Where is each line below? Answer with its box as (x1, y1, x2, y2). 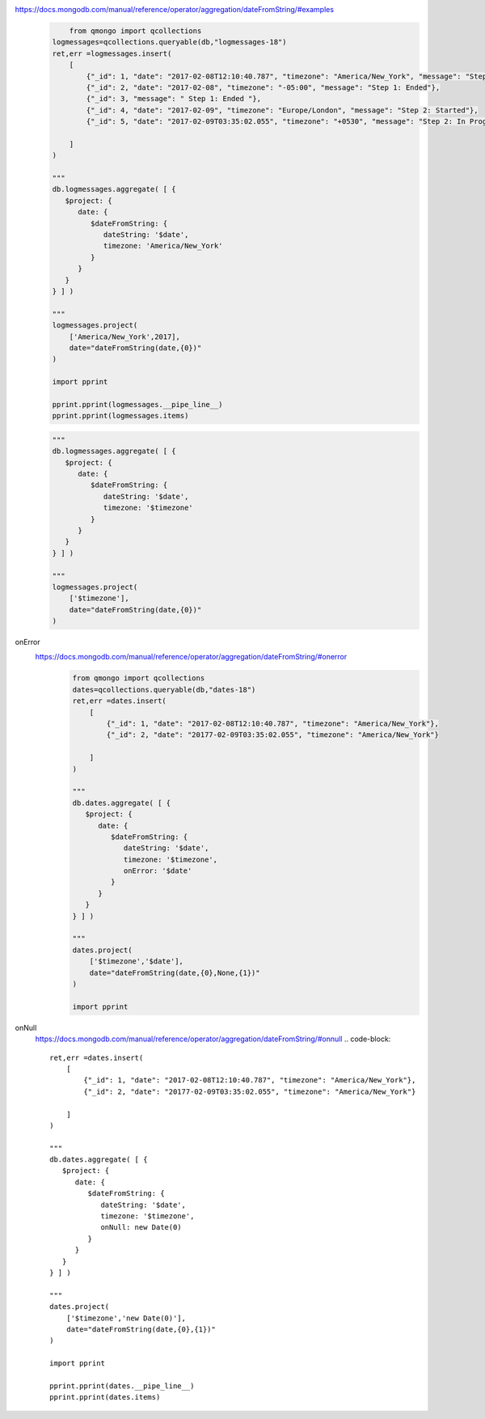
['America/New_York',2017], (69, 332, 181, 341)
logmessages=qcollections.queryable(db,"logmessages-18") (52, 37, 287, 47)
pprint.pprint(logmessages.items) (52, 411, 189, 421)
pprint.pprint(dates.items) (49, 1392, 161, 1402)
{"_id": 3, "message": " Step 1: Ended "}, (86, 94, 262, 104)
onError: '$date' (123, 866, 192, 875)
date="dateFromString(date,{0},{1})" (65, 1324, 216, 1334)
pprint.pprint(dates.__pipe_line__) (49, 1381, 195, 1391)
